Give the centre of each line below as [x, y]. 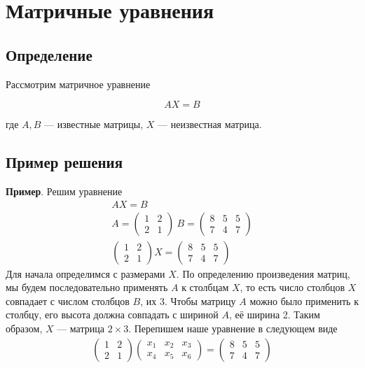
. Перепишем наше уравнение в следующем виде [233, 328]
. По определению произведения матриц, [263, 273]
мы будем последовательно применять [87, 287]
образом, [24, 328]
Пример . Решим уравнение [64, 191]
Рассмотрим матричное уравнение [78, 84]
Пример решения [64, 162]
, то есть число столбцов [292, 287]
